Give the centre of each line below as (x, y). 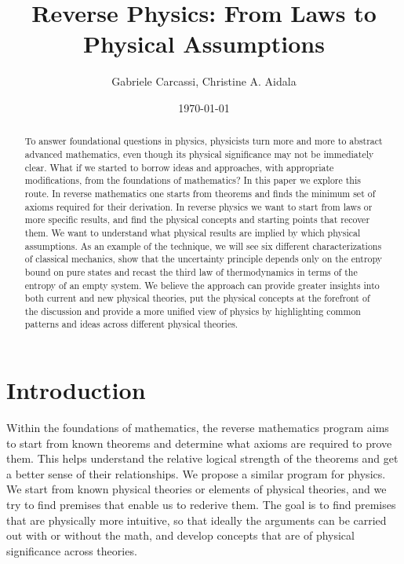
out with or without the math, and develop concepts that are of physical (180, 535)
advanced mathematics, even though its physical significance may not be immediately (199, 154)
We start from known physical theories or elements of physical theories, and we (197, 489)
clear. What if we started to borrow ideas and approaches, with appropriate (179, 167)
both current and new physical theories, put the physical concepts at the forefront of (197, 298)
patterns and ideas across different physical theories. (131, 324)
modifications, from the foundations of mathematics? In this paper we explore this (193, 180)
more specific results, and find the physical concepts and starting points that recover (197, 220)
